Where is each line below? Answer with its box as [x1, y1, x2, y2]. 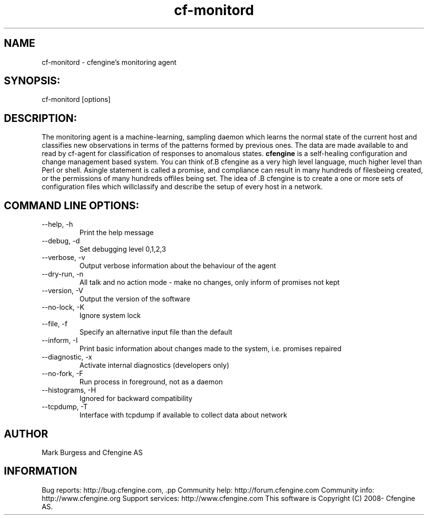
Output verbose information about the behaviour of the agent [79, 261, 276, 270]
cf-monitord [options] [42, 95, 111, 104]
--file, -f [42, 319, 67, 328]
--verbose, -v [42, 253, 86, 262]
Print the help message [79, 228, 154, 237]
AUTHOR [4, 427, 48, 440]
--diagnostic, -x [42, 353, 92, 361]
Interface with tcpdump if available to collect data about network [79, 411, 287, 419]
